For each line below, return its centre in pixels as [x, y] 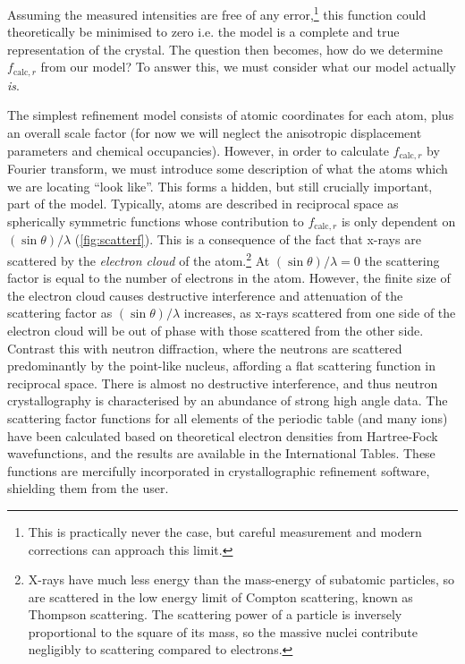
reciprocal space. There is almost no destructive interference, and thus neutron [223, 383]
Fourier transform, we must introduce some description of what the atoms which [228, 169]
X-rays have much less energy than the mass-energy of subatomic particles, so [241, 579]
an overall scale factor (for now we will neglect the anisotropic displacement [215, 133]
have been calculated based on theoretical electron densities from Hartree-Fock [223, 435]
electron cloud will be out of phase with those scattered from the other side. [216, 330]
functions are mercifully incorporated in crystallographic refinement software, [219, 470]
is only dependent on [398, 221]
